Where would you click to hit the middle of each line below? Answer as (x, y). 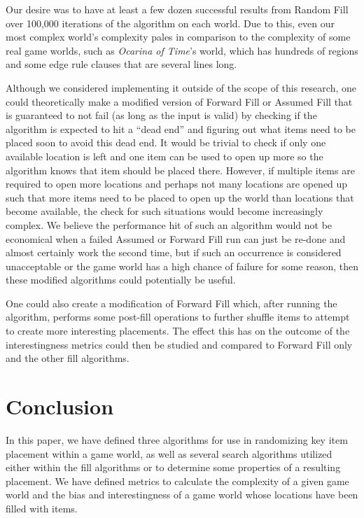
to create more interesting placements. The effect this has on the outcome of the (178, 331)
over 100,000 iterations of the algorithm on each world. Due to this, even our (170, 23)
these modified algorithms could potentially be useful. (121, 280)
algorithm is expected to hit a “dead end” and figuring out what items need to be (181, 128)
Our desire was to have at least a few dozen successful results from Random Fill (177, 9)
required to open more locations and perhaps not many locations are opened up (177, 184)
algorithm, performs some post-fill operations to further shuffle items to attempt (178, 317)
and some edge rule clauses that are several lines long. (121, 64)
